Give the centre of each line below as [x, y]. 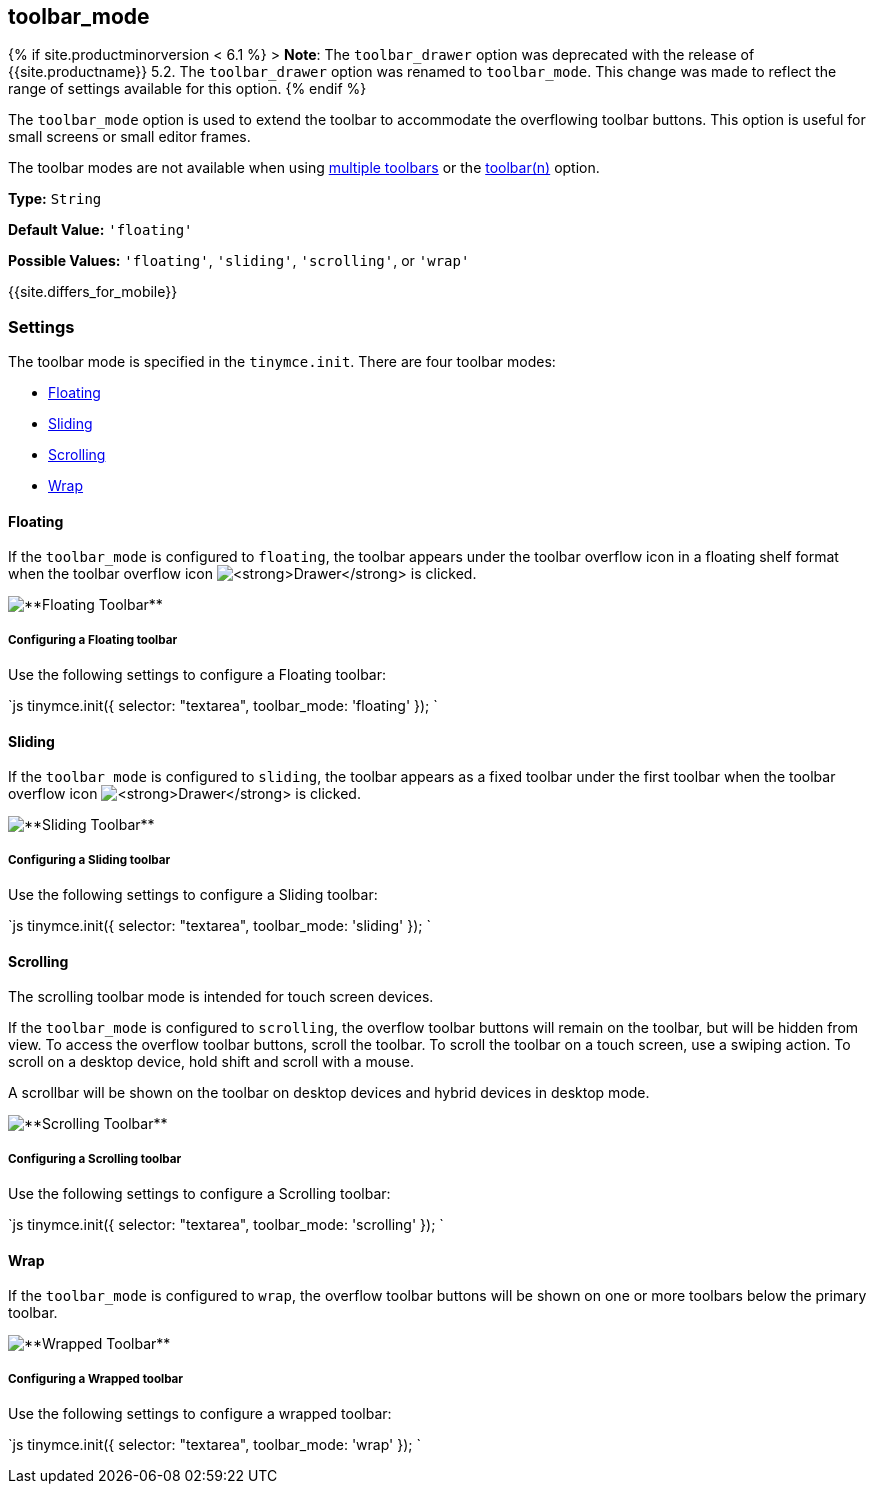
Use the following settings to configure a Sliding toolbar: [193, 895]
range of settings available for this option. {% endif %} [187, 89]
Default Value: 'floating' [100, 230]
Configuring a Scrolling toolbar [95, 1158]
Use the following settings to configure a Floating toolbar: [197, 675]
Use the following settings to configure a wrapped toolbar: [200, 1414]
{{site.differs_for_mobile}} [93, 292]
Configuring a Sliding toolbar [89, 859]
